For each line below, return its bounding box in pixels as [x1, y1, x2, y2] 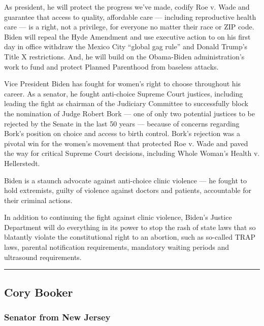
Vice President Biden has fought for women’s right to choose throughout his [4, 78, 241, 89]
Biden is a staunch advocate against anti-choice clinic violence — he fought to [4, 175, 247, 185]
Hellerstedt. [4, 157, 40, 168]
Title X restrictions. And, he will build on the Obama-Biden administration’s [4, 51, 245, 61]
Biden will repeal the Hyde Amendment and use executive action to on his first [4, 31, 251, 42]
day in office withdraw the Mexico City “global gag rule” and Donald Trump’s [4, 41, 248, 52]
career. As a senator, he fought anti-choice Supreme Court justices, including [4, 88, 243, 99]
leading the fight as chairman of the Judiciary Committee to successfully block [4, 98, 248, 109]
